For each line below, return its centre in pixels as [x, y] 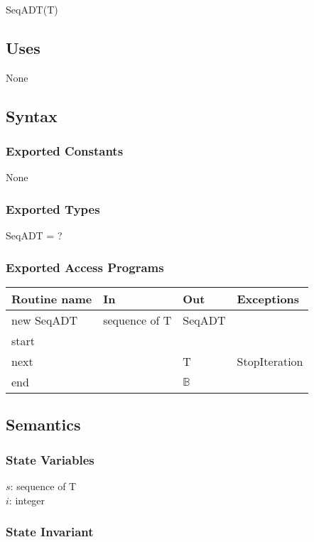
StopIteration [270, 362]
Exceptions [268, 299]
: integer [27, 500]
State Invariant [50, 532]
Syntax [32, 115]
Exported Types [53, 208]
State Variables [50, 459]
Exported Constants [65, 151]
